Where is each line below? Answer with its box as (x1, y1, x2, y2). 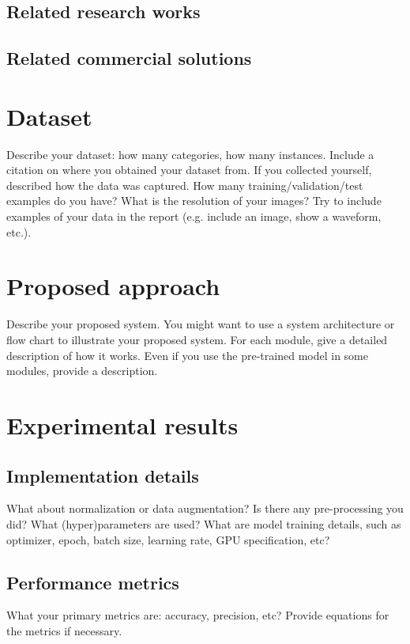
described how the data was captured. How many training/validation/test (6, 176, 363, 193)
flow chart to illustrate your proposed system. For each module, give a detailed (6, 331, 388, 347)
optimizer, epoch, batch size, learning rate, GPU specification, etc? (6, 531, 330, 547)
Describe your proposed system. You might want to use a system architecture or (6, 316, 395, 332)
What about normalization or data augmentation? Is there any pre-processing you (6, 500, 404, 517)
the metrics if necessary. (6, 622, 122, 638)
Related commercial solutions (6, 46, 252, 70)
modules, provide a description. (6, 362, 158, 379)
